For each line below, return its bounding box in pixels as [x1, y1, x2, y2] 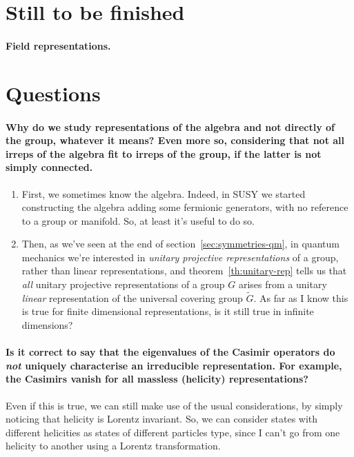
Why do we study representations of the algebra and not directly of [6, 119, 335, 134]
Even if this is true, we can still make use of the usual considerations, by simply [6, 398, 343, 412]
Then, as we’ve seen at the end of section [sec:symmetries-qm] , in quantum [21, 236, 340, 251]
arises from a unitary [238, 277, 327, 292]
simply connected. [6, 160, 93, 174]
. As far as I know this [253, 290, 348, 305]
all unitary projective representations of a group [21, 277, 225, 292]
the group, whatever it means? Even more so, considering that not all [6, 133, 345, 148]
